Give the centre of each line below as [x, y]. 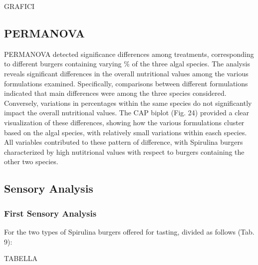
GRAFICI [19, 6]
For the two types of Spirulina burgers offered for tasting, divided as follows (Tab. [129, 231]
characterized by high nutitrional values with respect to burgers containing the [124, 151]
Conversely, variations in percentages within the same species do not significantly [128, 103]
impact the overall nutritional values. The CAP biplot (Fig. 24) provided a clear [127, 113]
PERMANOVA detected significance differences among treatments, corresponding [129, 54]
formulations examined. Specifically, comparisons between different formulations [126, 83]
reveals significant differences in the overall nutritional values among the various [126, 73]
